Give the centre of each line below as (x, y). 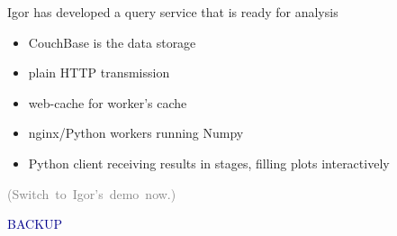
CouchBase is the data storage (112, 42)
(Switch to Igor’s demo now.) (92, 193)
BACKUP (35, 224)
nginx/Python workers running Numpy (136, 133)
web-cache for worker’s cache (108, 102)
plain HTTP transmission (99, 73)
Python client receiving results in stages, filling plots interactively (209, 163)
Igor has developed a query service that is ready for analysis (173, 12)
